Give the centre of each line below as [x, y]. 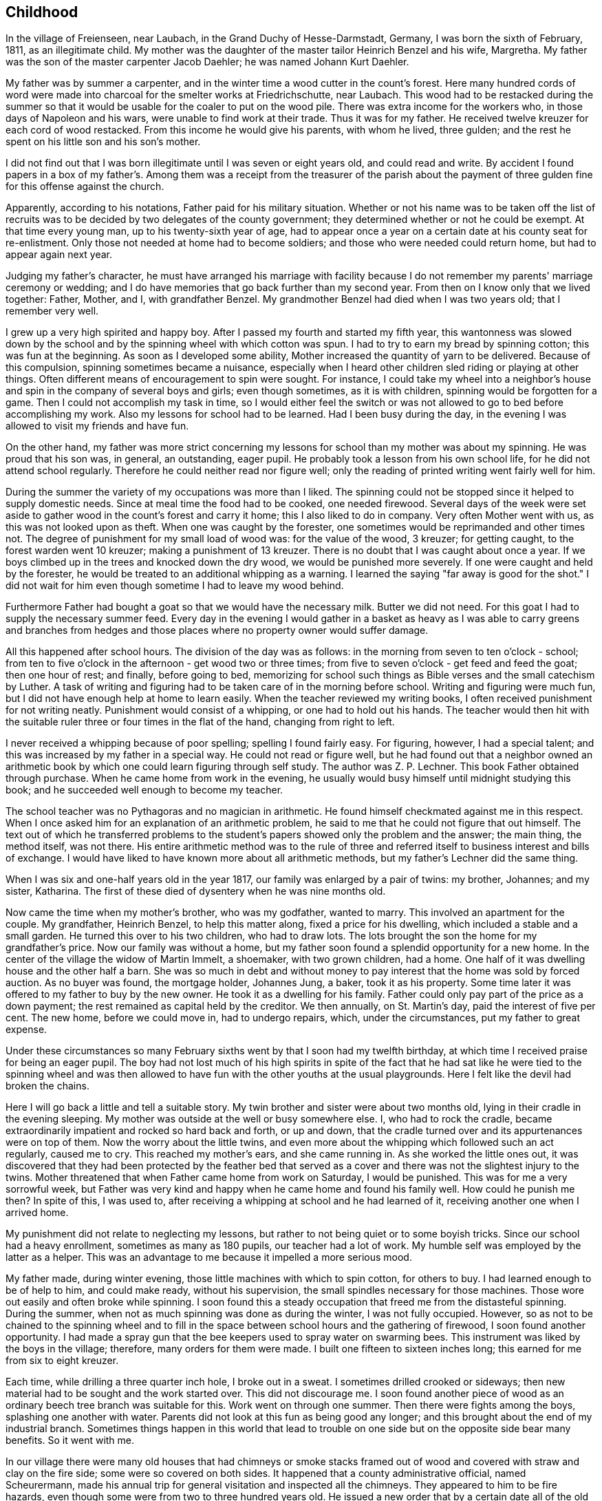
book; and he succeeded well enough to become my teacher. [144, 790]
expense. [26, 1030]
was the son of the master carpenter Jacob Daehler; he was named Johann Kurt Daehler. [207, 62]
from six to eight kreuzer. [62, 1361]
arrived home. [37, 1213]
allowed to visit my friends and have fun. [97, 426]
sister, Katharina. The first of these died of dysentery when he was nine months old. [196, 891]
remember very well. [52, 311]
